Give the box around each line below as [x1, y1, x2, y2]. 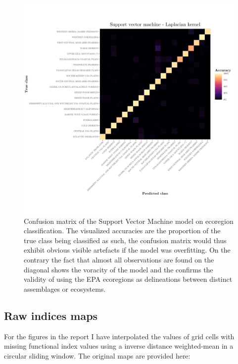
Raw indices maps [4, 308, 98, 323]
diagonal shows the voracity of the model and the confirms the [24, 264, 213, 274]
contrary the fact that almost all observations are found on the [24, 254, 214, 264]
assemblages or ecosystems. [24, 283, 106, 294]
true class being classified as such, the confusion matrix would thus [24, 235, 227, 245]
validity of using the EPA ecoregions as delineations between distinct [24, 274, 233, 284]
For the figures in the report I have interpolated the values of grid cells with [4, 331, 235, 341]
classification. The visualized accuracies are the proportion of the [24, 225, 221, 236]
